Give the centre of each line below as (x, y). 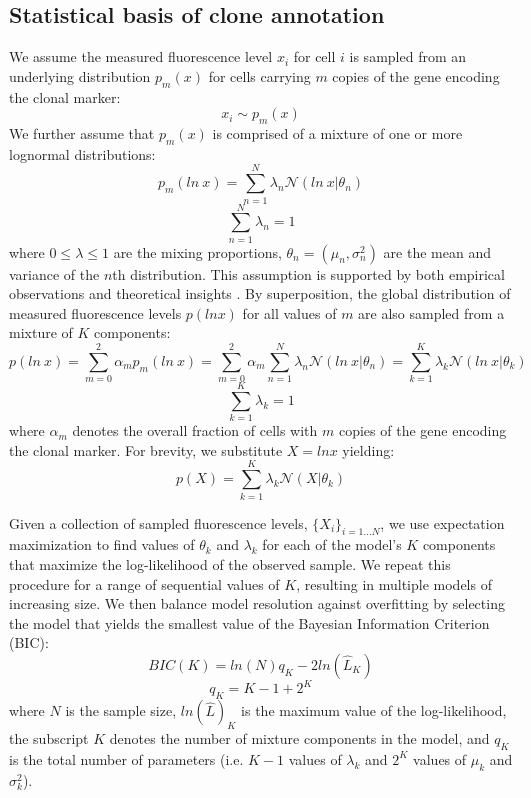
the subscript (49, 738)
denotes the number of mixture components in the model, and (299, 738)
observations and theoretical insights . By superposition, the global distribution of (260, 293)
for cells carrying (259, 75)
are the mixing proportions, (197, 251)
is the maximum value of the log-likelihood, (374, 710)
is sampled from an (408, 56)
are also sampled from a (431, 312)
